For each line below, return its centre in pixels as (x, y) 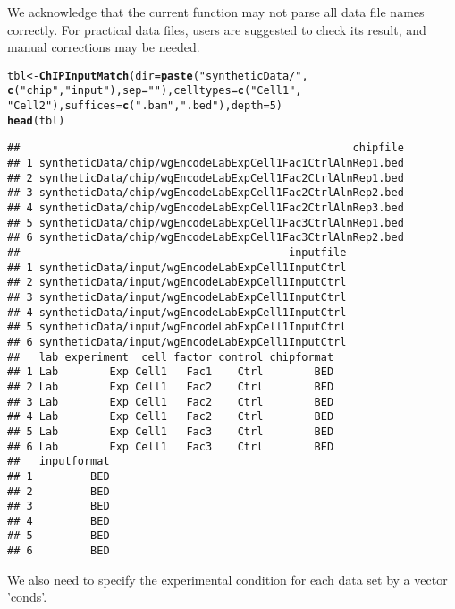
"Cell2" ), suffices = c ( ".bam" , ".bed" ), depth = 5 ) (145, 106)
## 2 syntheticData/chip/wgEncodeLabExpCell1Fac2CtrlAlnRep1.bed (206, 178)
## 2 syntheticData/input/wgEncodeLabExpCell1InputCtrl (177, 283)
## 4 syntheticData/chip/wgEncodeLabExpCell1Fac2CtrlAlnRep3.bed (206, 208)
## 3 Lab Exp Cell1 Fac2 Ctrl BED (171, 402)
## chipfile (206, 148)
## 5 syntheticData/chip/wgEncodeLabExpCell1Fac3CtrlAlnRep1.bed (206, 223)
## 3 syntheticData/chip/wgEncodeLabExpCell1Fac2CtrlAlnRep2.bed (206, 193)
